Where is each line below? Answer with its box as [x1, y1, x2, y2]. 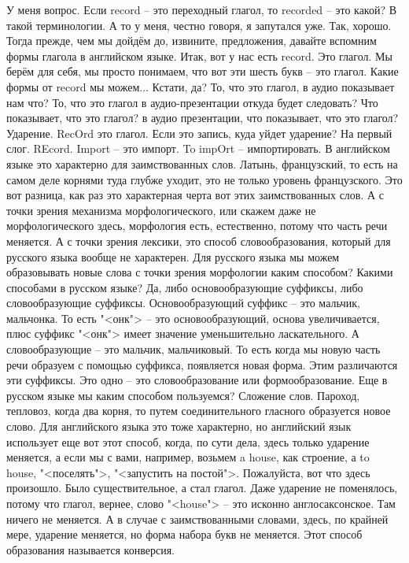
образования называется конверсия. [6, 541, 175, 557]
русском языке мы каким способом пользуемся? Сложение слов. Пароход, [6, 387, 360, 403]
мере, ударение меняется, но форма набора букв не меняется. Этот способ [6, 526, 363, 543]
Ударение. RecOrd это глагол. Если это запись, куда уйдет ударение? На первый [6, 124, 392, 141]
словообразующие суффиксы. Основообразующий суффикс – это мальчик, [6, 294, 361, 311]
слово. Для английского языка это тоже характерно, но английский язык [6, 418, 352, 435]
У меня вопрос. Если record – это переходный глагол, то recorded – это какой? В [6, 2, 397, 17]
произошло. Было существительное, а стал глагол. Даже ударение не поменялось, [6, 480, 398, 496]
